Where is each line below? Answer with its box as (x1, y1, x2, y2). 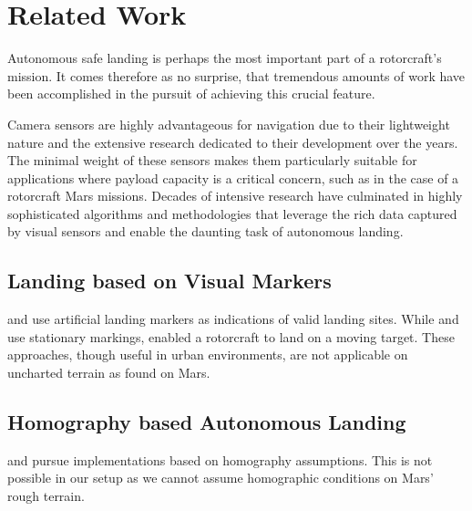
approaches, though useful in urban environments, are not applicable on (7, 345, 408, 364)
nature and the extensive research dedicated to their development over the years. (7, 132, 458, 151)
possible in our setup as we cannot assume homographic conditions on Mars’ (7, 468, 434, 487)
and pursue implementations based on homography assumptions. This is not (7, 450, 433, 469)
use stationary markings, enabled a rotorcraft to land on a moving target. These (7, 327, 455, 346)
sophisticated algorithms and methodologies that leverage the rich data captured (7, 203, 457, 223)
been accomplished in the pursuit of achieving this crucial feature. (7, 84, 375, 103)
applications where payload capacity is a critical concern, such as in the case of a (7, 168, 459, 187)
